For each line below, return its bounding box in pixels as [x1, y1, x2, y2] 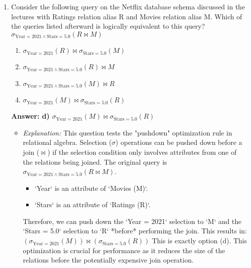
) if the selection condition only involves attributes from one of [47, 146, 237, 157]
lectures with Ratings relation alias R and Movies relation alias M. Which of [11, 11, 242, 21]
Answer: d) [11, 111, 50, 121]
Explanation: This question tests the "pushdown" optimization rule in [23, 127, 232, 137]
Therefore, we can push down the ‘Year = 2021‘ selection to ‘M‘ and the [23, 216, 242, 226]
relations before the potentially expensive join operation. [23, 255, 194, 265]
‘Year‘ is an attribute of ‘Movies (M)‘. [35, 182, 148, 193]
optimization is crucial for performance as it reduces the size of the [23, 245, 225, 255]
